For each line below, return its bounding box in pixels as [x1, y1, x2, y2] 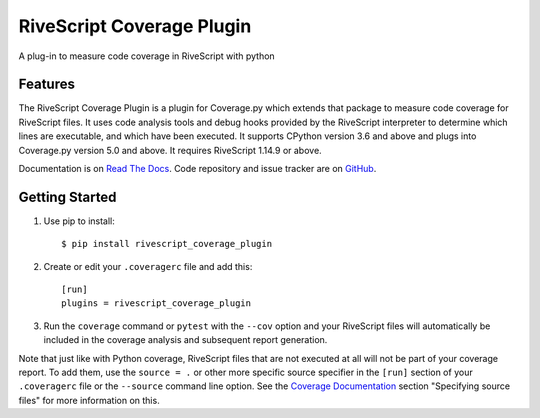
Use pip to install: [43, 215, 115, 227]
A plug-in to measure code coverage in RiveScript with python [18, 50, 275, 62]
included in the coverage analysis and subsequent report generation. [43, 334, 328, 346]
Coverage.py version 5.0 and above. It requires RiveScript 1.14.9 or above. [18, 144, 322, 156]
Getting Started [18, 188, 117, 205]
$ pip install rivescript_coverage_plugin [61, 238, 273, 250]
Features [18, 76, 75, 93]
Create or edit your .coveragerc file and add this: [43, 260, 253, 272]
